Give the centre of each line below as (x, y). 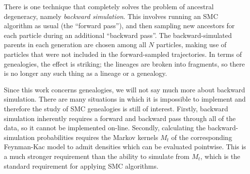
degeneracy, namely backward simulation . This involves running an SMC (111, 16)
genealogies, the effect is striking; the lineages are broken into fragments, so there (125, 63)
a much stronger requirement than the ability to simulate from (97, 156)
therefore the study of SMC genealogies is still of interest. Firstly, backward (116, 108)
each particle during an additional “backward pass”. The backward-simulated (118, 35)
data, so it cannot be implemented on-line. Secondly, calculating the (105, 128)
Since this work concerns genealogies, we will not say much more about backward (125, 89)
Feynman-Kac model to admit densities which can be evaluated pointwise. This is (125, 147)
